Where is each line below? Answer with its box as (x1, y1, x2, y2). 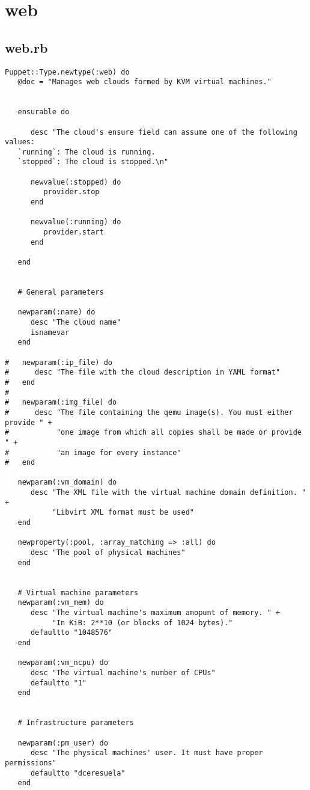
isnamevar (30, 328, 70, 337)
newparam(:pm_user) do (17, 738, 108, 747)
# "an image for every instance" (5, 448, 181, 457)
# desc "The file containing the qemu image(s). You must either (5, 408, 293, 417)
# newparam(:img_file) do (5, 398, 117, 407)
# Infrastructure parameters (17, 718, 134, 727)
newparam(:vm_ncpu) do (17, 658, 108, 667)
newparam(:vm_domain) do (17, 478, 117, 487)
